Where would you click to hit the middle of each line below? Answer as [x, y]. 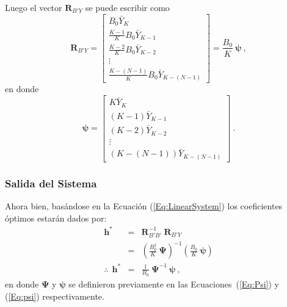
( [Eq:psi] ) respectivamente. [55, 296]
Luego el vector [34, 7]
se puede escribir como [127, 7]
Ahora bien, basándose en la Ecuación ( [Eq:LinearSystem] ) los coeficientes [144, 206]
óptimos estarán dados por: [56, 218]
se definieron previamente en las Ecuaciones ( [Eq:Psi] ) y [174, 284]
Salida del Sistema [51, 183]
